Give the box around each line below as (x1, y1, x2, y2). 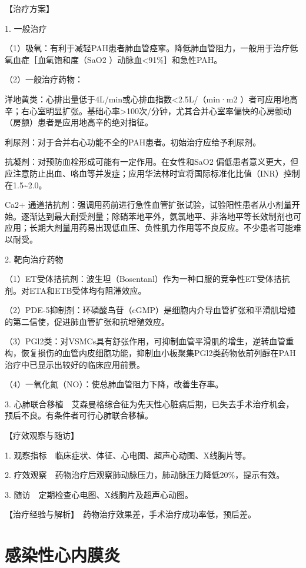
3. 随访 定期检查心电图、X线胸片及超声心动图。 (5, 488, 194, 500)
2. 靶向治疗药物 (5, 253, 64, 265)
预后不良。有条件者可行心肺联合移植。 (5, 409, 153, 421)
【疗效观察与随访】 (5, 429, 79, 441)
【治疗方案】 (5, 2, 54, 14)
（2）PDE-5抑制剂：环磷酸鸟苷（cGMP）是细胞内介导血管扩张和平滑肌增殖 (5, 304, 296, 316)
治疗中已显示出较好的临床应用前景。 (5, 358, 145, 370)
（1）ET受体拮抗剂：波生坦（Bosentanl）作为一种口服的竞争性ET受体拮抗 (5, 273, 290, 285)
